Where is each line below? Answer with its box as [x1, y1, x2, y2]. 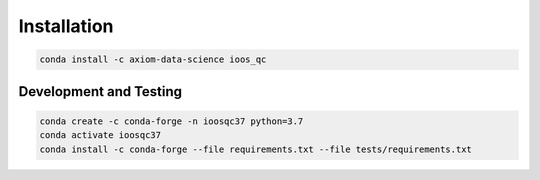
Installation [18, 15, 114, 37]
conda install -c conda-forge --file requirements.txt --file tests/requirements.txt [39, 143, 472, 155]
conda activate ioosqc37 [39, 130, 162, 141]
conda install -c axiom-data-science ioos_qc [39, 54, 267, 65]
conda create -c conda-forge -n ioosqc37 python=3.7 [39, 115, 304, 127]
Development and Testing [18, 83, 183, 100]
